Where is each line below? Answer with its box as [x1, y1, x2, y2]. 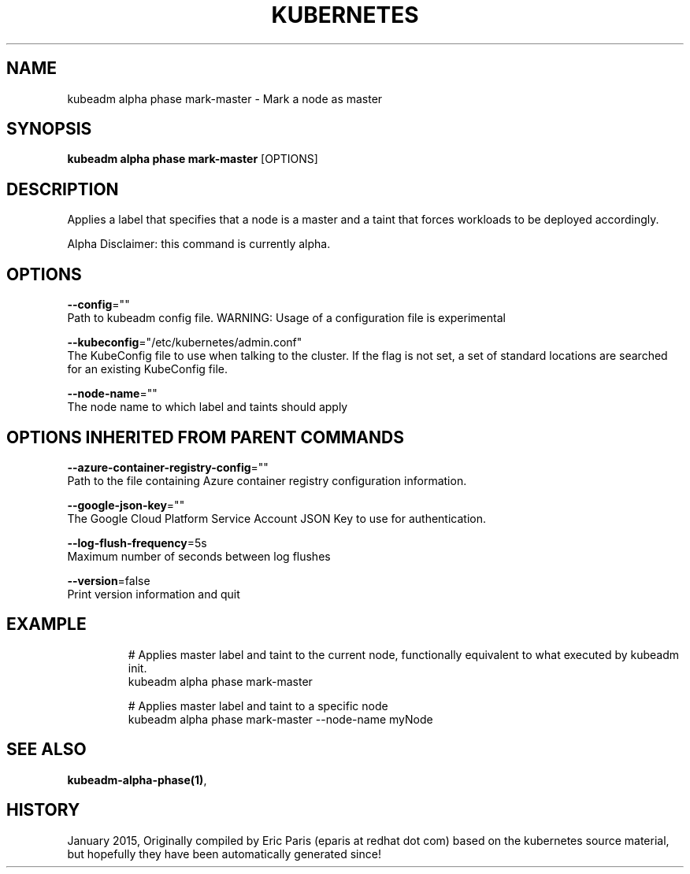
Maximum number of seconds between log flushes [67, 549, 331, 563]
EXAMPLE [6, 614, 87, 635]
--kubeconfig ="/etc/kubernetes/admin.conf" [67, 335, 302, 350]
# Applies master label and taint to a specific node [128, 698, 388, 713]
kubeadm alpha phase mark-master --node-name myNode [128, 712, 433, 726]
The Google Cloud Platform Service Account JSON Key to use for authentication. [67, 511, 487, 525]
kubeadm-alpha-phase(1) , [67, 772, 207, 787]
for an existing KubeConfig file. [67, 362, 228, 376]
